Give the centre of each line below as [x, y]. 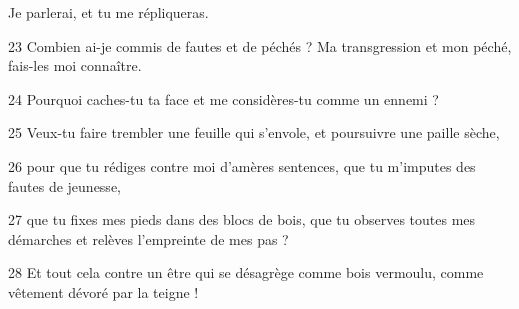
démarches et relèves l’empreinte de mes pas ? [148, 238]
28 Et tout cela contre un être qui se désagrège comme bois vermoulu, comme [246, 272]
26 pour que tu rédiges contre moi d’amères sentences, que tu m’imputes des [242, 165]
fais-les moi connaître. [75, 65]
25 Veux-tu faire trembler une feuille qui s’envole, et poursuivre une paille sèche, [254, 132]
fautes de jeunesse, [64, 185]
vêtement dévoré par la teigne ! [103, 291]
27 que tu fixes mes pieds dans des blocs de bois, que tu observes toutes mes [242, 219]
